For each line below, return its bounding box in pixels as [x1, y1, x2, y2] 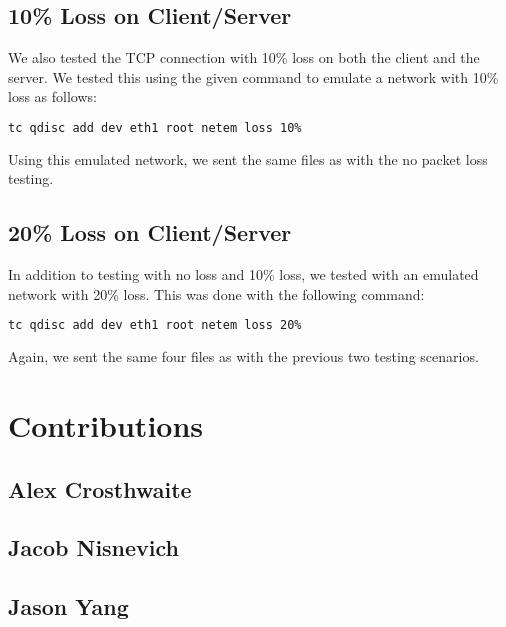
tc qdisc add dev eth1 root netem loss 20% [8, 318, 302, 333]
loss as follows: [8, 86, 97, 107]
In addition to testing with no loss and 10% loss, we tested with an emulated [8, 264, 479, 285]
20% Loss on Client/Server [8, 217, 292, 248]
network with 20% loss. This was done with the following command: [8, 283, 425, 304]
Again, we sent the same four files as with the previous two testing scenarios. [8, 346, 479, 367]
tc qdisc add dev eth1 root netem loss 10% [8, 120, 302, 135]
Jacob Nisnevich [8, 532, 180, 563]
